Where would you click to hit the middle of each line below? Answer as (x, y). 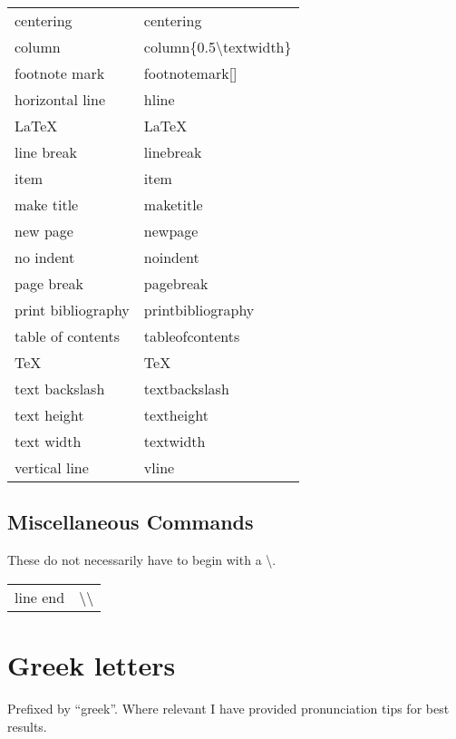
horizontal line (60, 99)
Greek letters (92, 664)
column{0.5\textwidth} (218, 47)
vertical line (52, 467)
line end (40, 597)
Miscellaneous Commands (131, 522)
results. (27, 726)
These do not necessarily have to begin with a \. (142, 560)
